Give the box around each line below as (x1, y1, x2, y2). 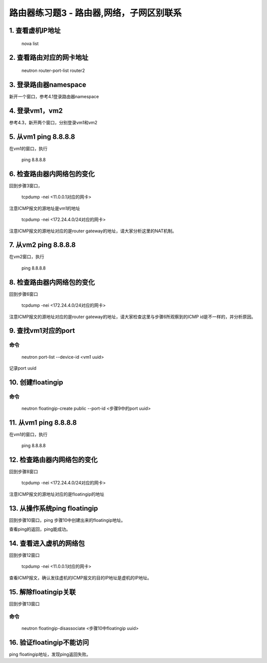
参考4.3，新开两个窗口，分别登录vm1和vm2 (9, 119, 97, 125)
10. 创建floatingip (9, 378, 63, 387)
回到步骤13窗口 (9, 601, 40, 607)
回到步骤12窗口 (9, 552, 40, 558)
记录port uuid (9, 365, 37, 371)
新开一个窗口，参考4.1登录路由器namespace (9, 93, 99, 99)
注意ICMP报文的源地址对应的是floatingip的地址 (9, 491, 105, 497)
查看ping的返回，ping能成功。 (9, 526, 71, 532)
